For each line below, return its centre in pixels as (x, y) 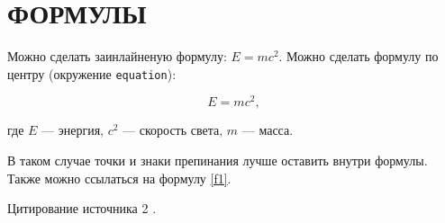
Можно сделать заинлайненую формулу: (117, 56)
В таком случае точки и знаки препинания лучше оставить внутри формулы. (218, 161)
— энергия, (73, 130)
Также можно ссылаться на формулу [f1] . (119, 178)
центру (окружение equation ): (92, 73)
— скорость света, (173, 130)
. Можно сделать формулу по (359, 56)
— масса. (268, 130)
